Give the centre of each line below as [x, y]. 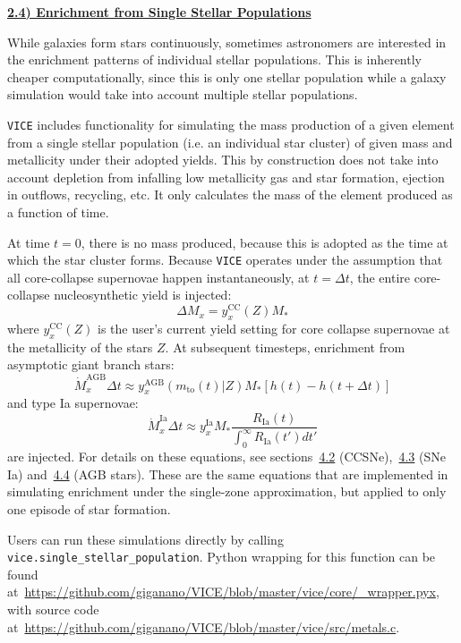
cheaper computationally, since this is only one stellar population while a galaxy [227, 76]
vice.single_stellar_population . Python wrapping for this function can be [222, 557]
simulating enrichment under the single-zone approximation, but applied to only [227, 491]
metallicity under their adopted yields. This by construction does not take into [223, 160]
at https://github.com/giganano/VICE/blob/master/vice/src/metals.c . [204, 626]
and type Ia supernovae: [73, 403]
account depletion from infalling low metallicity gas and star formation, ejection [226, 177]
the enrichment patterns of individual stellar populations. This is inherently [214, 59]
